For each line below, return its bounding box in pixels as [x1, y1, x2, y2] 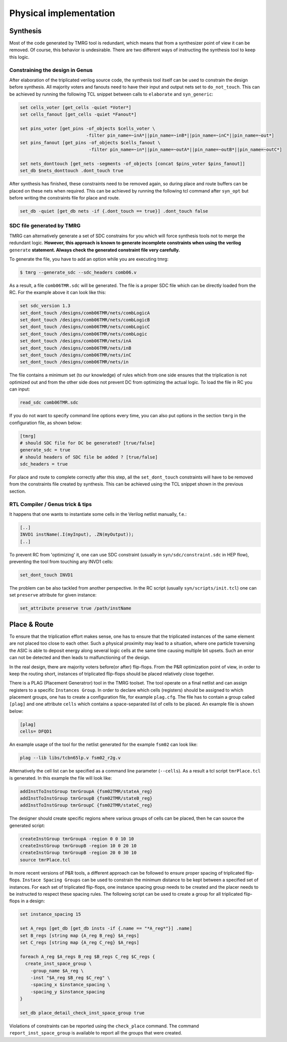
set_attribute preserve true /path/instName [20, 606, 132, 611]
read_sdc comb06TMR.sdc [20, 400, 79, 406]
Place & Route [9, 620, 54, 628]
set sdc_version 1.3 [20, 303, 70, 309]
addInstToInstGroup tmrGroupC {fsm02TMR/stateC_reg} [20, 802, 153, 808]
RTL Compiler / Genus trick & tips [9, 501, 92, 508]
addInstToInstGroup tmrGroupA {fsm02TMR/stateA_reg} [20, 788, 153, 794]
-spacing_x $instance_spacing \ [30, 982, 111, 988]
